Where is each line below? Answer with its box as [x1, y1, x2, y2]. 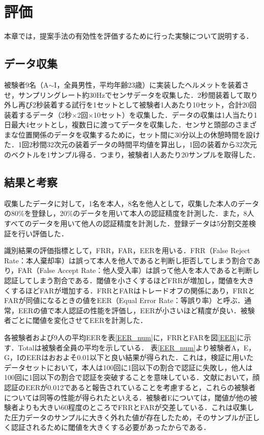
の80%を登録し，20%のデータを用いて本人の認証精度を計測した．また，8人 [4, 208, 254, 219]
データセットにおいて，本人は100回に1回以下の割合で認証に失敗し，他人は [4, 362, 253, 372]
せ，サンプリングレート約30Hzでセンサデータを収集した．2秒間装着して [4, 89, 244, 100]
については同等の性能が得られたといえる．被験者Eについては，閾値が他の [4, 392, 250, 402]
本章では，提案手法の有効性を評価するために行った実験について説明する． [4, 31, 253, 41]
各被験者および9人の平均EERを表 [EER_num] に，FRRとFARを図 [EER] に [4, 332, 244, 342]
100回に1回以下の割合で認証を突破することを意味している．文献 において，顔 [4, 372, 260, 383]
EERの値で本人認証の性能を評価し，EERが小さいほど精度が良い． [18, 305, 241, 315]
